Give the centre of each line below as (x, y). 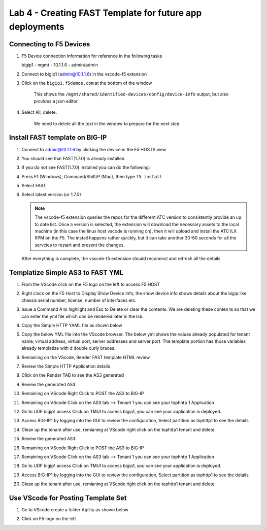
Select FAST (34, 186)
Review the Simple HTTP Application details (66, 366)
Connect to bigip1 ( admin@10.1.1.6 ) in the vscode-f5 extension (84, 74)
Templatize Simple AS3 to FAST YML (66, 273)
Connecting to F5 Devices (50, 44)
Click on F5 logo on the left (49, 519)
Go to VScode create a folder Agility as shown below (75, 509)
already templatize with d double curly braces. (68, 348)
